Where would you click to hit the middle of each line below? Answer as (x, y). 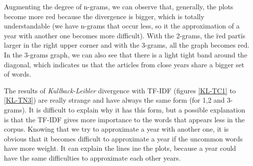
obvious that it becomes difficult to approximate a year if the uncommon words (124, 138)
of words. (18, 74)
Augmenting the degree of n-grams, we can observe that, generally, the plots (119, 6)
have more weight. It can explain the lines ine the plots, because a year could (120, 148)
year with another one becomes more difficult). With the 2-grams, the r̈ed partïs (125, 35)
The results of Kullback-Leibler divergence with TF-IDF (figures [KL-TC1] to (120, 90)
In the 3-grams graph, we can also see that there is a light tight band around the (126, 54)
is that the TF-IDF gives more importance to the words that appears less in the (124, 119)
